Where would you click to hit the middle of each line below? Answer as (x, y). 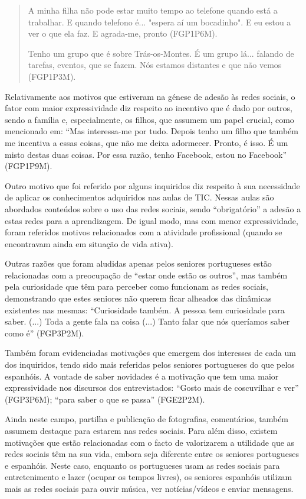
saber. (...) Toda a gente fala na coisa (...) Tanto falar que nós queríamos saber (147, 321)
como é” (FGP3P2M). (45, 333)
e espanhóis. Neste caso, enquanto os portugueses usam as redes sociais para (142, 465)
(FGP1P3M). (52, 76)
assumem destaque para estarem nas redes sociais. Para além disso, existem (141, 430)
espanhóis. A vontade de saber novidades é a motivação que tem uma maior (142, 376)
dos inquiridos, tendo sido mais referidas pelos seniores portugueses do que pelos (150, 364)
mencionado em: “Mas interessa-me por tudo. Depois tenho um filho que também (152, 131)
